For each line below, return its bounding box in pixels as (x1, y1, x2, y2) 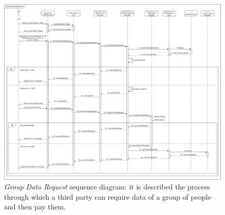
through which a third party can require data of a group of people (4, 191, 211, 202)
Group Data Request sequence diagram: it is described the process (4, 181, 210, 192)
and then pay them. (4, 201, 66, 212)
